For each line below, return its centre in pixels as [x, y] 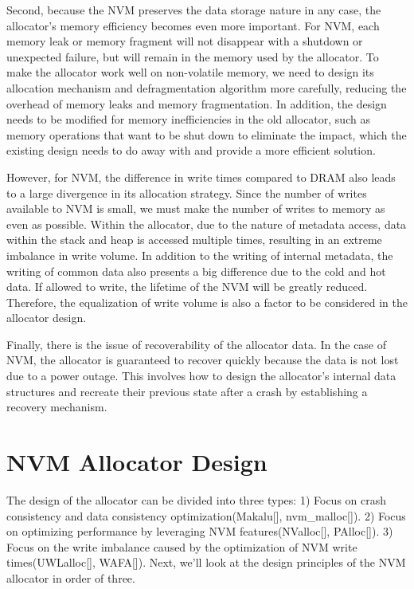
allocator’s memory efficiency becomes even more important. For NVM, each [193, 25]
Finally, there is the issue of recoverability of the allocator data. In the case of [197, 344]
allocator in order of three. [71, 577]
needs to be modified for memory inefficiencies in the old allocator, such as [188, 119]
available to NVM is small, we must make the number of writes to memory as [196, 208]
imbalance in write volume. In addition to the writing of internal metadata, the [200, 255]
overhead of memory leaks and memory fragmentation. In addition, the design [197, 103]
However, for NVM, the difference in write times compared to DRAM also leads [201, 177]
